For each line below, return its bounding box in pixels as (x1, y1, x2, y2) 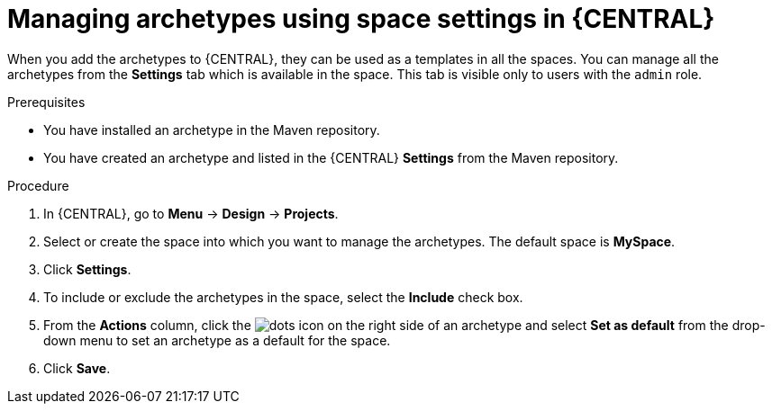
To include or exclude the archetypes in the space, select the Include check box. (43, 289, 523, 305)
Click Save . (43, 360, 111, 376)
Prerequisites (7, 94, 86, 110)
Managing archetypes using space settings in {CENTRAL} (7, 4, 715, 34)
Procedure (7, 177, 69, 193)
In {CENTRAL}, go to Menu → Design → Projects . (43, 205, 339, 221)
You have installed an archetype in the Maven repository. (43, 121, 380, 138)
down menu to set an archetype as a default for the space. (43, 332, 391, 348)
